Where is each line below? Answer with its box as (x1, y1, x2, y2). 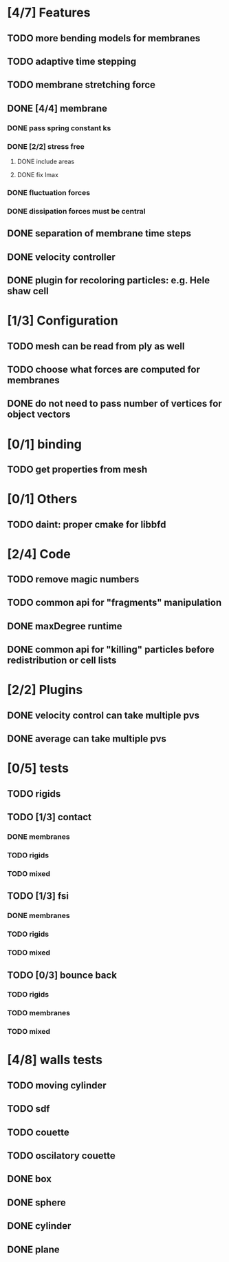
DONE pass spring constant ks (7, 123, 111, 132)
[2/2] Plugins (7, 682, 83, 698)
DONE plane (7, 1243, 60, 1255)
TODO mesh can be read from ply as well (7, 340, 185, 352)
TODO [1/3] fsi (7, 890, 69, 902)
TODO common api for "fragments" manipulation (7, 597, 222, 609)
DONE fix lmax (17, 170, 58, 179)
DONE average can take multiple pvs (7, 733, 167, 745)
